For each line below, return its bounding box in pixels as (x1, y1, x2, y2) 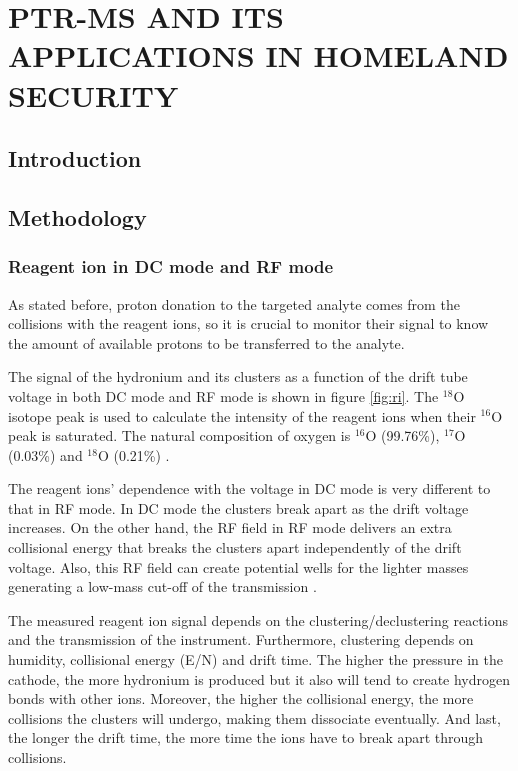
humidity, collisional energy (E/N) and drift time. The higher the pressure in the (8, 649, 503, 670)
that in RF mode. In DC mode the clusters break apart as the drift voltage (8, 497, 469, 518)
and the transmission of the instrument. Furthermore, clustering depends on (8, 629, 474, 650)
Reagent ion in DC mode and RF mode (8, 254, 334, 279)
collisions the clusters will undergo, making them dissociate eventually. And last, (8, 707, 501, 728)
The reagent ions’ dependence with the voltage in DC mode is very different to (8, 478, 491, 499)
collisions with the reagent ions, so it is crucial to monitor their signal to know (8, 313, 489, 334)
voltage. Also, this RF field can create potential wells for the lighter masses (8, 556, 469, 577)
